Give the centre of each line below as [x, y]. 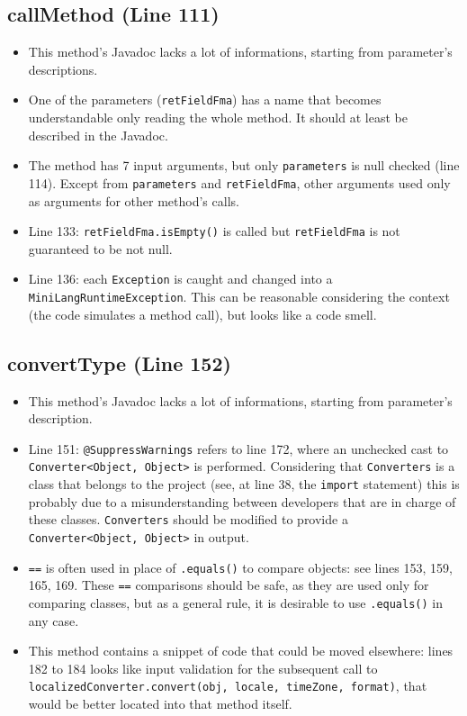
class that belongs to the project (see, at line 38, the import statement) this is [244, 484]
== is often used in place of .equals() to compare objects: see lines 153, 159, [240, 567]
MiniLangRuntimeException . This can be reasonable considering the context [239, 297]
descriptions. [63, 69]
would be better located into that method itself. [160, 703]
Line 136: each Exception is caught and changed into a [180, 279]
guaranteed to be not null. [100, 248]
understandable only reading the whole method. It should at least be [218, 118]
